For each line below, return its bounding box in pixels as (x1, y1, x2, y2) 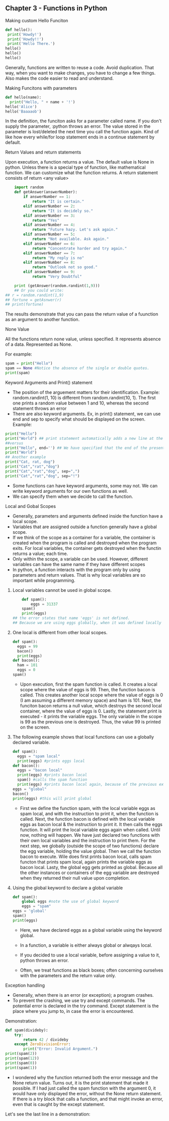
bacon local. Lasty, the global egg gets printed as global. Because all (20, 864, 163, 870)
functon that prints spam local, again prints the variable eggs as (20, 858, 152, 865)
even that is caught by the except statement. (12, 1101, 105, 1107)
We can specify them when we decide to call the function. (12, 493, 133, 499)
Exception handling (5, 982, 45, 988)
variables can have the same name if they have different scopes (12, 561, 145, 567)
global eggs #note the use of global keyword (22, 899, 119, 904)
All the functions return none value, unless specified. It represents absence (5, 336, 161, 342)
